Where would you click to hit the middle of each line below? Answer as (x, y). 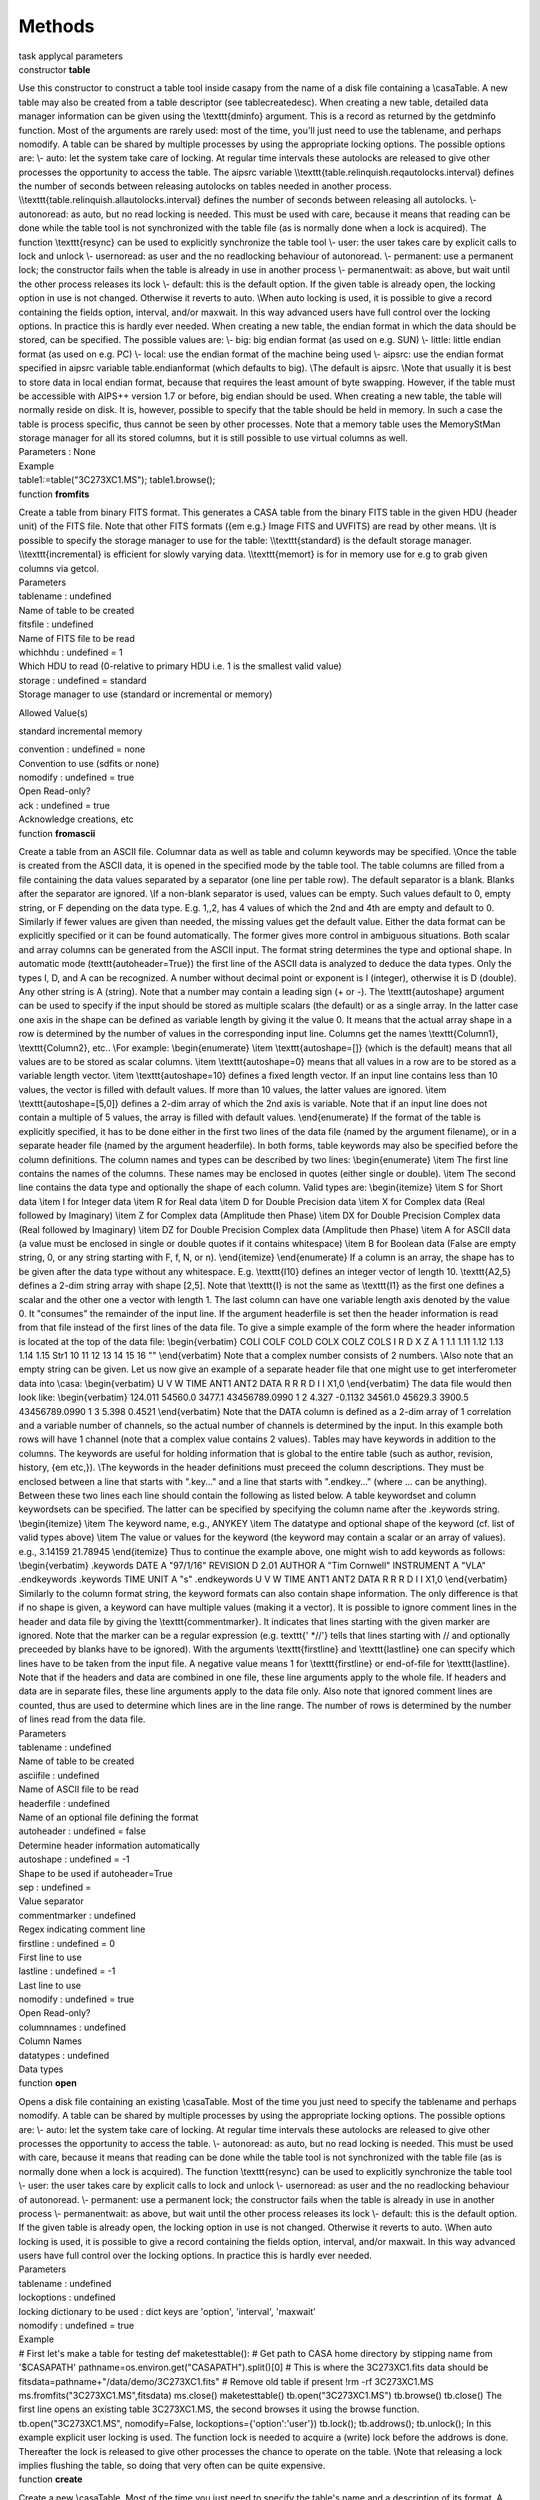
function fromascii (57, 833)
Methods (56, 26)
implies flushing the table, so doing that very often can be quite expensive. (172, 2465)
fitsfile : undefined (56, 624)
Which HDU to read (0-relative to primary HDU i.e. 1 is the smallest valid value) (180, 666)
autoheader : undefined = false (82, 1831)
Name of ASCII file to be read (78, 1789)
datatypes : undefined (64, 2055)
